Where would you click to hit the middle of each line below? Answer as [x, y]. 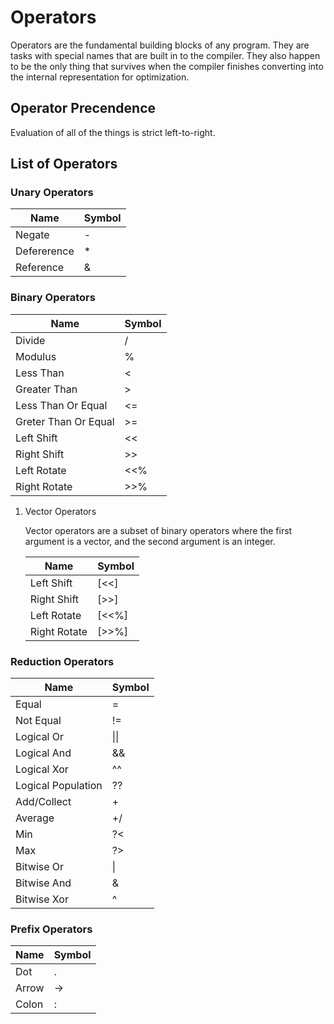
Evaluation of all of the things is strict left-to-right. [113, 132]
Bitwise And [43, 883]
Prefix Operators [51, 929]
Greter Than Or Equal [65, 421]
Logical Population [59, 786]
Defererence [45, 251]
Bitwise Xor [42, 899]
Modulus [36, 356]
